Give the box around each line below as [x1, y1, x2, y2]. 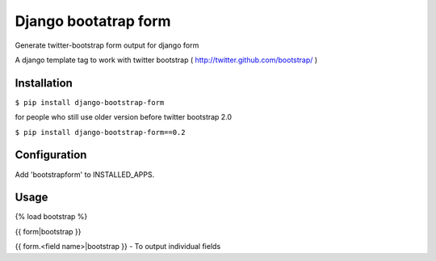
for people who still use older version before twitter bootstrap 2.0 [15, 112, 233, 122]
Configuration [15, 148, 87, 162]
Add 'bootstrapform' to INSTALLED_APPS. [15, 170, 155, 179]
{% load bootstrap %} [15, 212, 88, 221]
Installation [15, 76, 73, 90]
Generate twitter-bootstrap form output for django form [15, 40, 199, 50]
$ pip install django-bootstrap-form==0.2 [15, 128, 186, 137]
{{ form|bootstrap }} [15, 226, 82, 236]
